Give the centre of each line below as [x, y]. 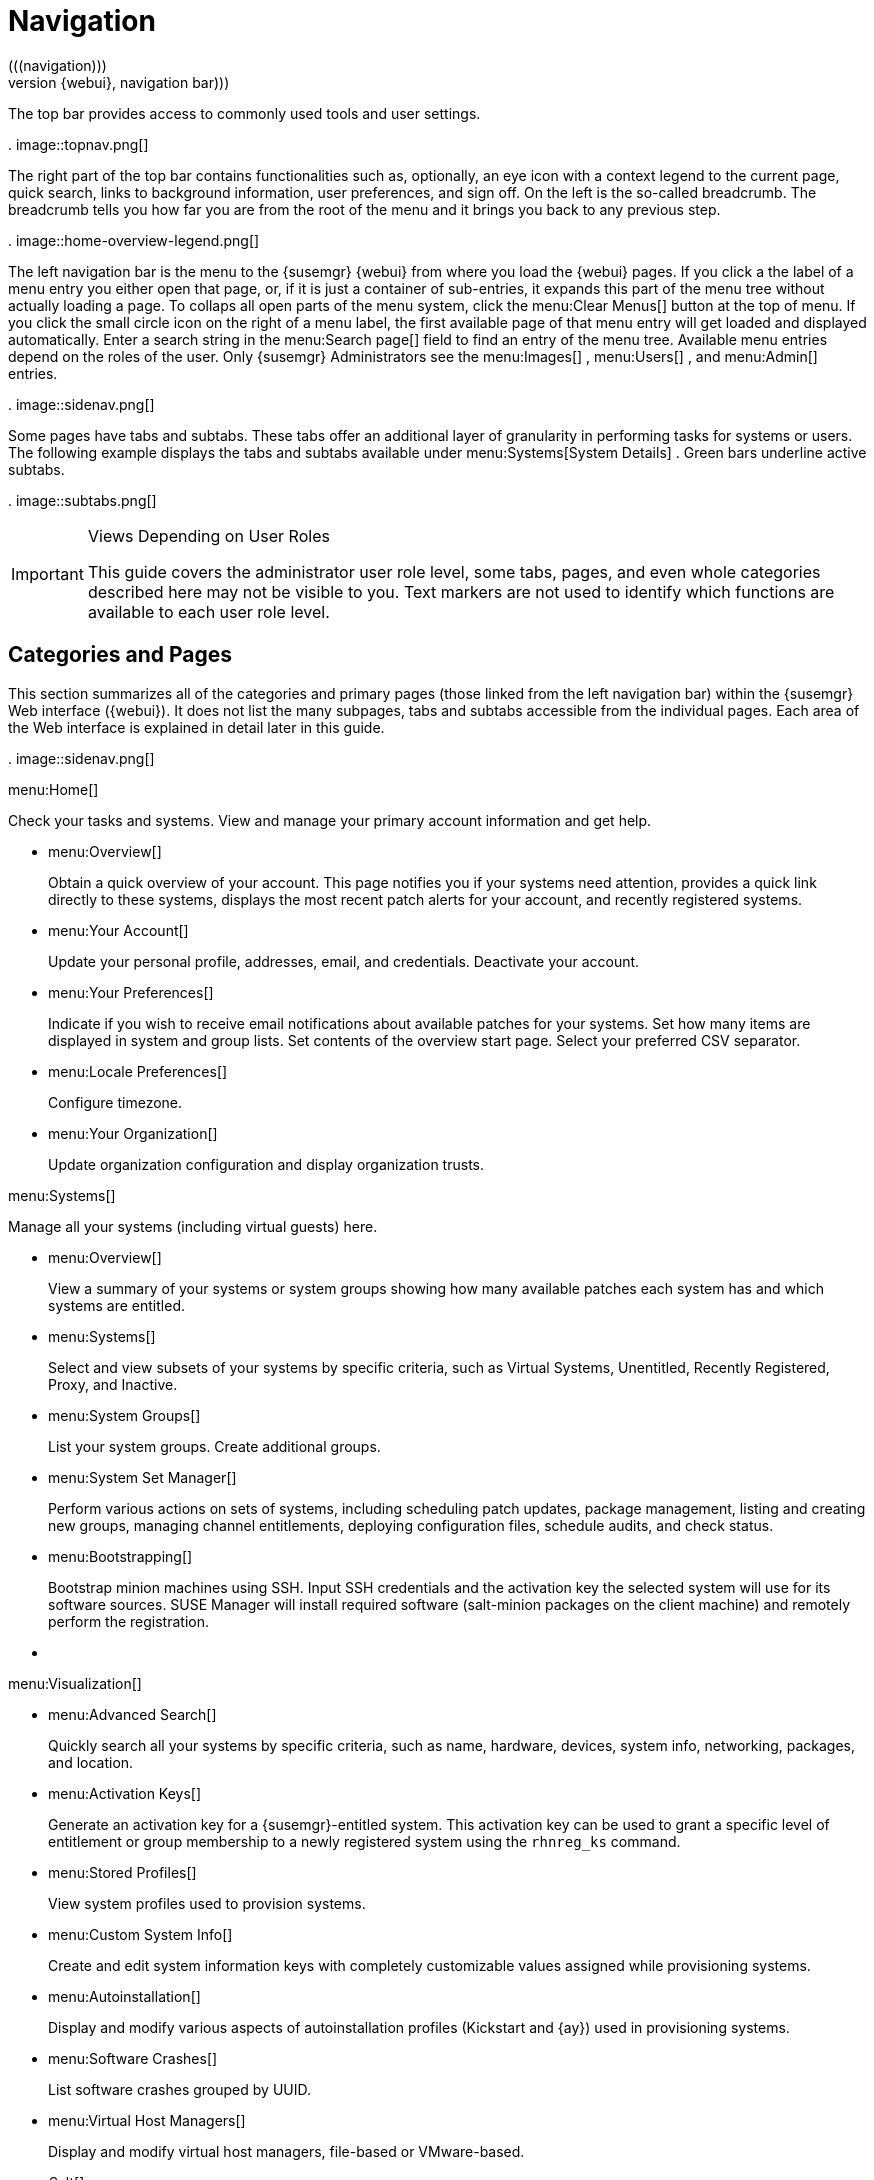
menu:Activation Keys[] [125, 1793]
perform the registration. [128, 1621]
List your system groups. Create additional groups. [214, 1446]
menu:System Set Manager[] [142, 1477]
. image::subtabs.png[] [82, 500]
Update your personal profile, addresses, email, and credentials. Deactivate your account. [344, 961]
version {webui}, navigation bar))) [119, 82]
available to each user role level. [208, 611]
